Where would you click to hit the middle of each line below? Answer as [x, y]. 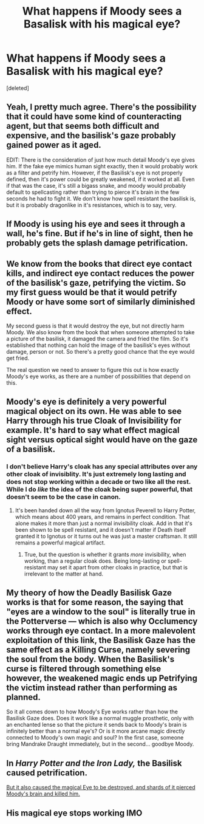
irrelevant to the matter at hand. [64, 574]
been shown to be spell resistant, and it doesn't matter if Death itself [100, 529]
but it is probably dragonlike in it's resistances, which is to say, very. [92, 205]
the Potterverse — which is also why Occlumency [102, 621]
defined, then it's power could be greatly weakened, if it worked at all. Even [101, 179]
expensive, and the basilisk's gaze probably [91, 136]
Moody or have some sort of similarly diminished [101, 302]
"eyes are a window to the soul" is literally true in [101, 612]
